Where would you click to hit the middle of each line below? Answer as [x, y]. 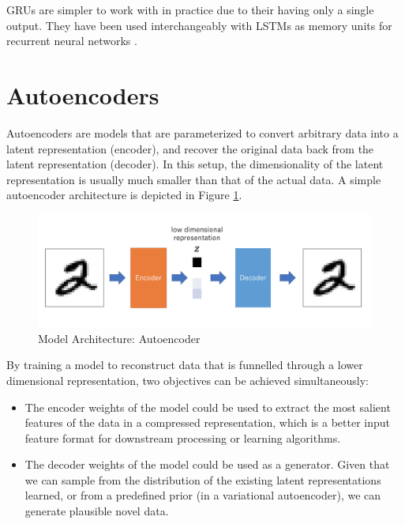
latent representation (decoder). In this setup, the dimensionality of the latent [195, 164]
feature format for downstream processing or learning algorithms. [183, 437]
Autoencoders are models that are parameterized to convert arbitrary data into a [202, 132]
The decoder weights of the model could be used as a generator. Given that [207, 464]
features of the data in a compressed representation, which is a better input [207, 422]
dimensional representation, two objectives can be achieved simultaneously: [187, 380]
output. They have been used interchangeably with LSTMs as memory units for [199, 25]
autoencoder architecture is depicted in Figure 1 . [124, 195]
